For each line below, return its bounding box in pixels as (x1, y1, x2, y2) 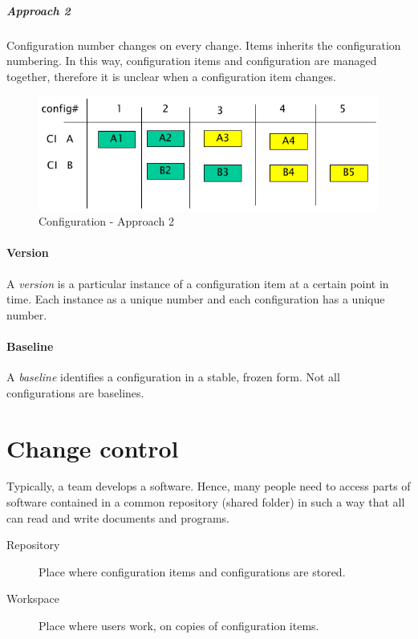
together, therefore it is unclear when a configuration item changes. (6, 67, 337, 84)
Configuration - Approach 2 (39, 213, 174, 230)
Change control (6, 431, 179, 464)
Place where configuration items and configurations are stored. (39, 563, 346, 580)
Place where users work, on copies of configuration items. (39, 617, 319, 634)
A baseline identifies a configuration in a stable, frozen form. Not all (6, 368, 340, 385)
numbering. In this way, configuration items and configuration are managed (6, 52, 377, 69)
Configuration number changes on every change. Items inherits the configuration (6, 36, 401, 53)
